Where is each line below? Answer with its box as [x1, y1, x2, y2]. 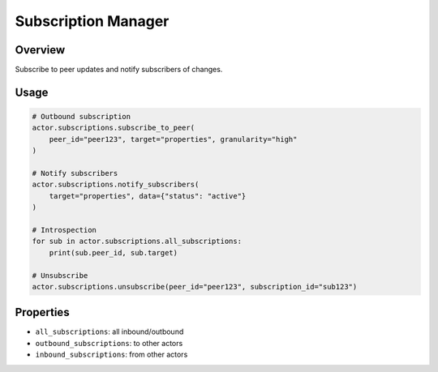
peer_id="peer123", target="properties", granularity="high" [49, 135, 298, 143]
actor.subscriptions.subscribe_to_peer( [32, 123, 195, 133]
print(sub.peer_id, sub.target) [49, 248, 178, 257]
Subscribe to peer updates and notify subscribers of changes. [15, 65, 223, 75]
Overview [15, 43, 66, 57]
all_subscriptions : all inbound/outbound [35, 327, 184, 336]
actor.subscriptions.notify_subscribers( [32, 180, 200, 190]
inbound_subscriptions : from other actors [35, 349, 188, 360]
